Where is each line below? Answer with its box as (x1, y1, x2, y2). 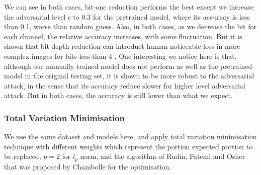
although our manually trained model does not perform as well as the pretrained (4, 60, 252, 71)
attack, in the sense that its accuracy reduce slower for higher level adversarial (4, 80, 245, 91)
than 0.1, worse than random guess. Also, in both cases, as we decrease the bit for (4, 21, 256, 32)
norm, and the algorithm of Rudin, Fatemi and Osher (80, 151, 245, 161)
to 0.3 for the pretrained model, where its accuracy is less (73, 11, 250, 22)
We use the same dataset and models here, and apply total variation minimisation (4, 131, 257, 142)
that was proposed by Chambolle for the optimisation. (4, 161, 171, 171)
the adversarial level (4, 11, 66, 22)
